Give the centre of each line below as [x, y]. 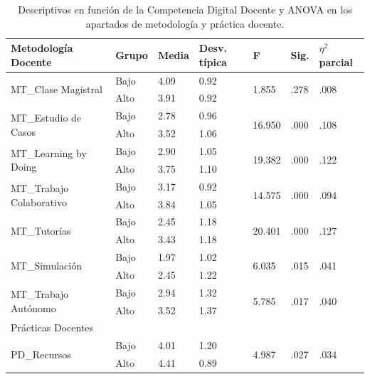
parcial [336, 62]
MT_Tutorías [41, 230]
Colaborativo [39, 202]
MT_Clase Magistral [57, 89]
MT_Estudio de [46, 117]
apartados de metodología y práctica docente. [185, 23]
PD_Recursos [41, 354]
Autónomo [33, 308]
